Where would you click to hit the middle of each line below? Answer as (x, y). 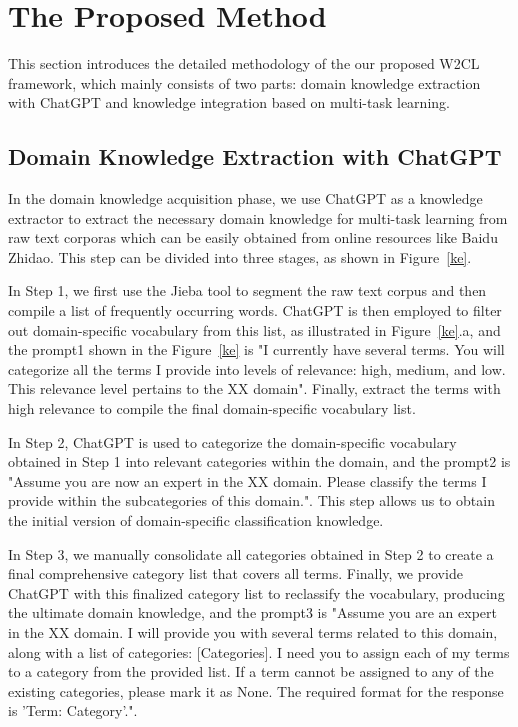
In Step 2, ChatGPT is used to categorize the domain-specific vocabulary (232, 441)
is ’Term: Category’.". (73, 710)
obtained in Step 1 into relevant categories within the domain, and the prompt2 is (259, 461)
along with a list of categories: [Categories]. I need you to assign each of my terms (259, 651)
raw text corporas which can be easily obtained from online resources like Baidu (253, 237)
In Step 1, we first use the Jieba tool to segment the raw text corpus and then (247, 290)
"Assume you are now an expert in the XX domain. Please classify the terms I (247, 480)
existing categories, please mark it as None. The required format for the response (256, 690)
